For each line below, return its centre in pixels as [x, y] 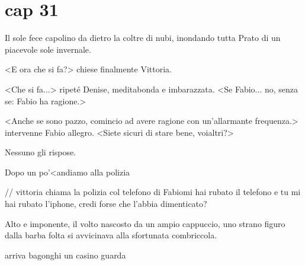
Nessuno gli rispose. [41, 152]
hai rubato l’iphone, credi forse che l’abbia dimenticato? [106, 204]
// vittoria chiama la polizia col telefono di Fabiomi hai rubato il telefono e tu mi [153, 192]
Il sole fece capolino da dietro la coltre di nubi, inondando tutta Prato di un [143, 38]
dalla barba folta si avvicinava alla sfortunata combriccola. [111, 235]
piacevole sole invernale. [48, 49]
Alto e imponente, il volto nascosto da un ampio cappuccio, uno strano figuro [145, 223]
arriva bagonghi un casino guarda [65, 255]
